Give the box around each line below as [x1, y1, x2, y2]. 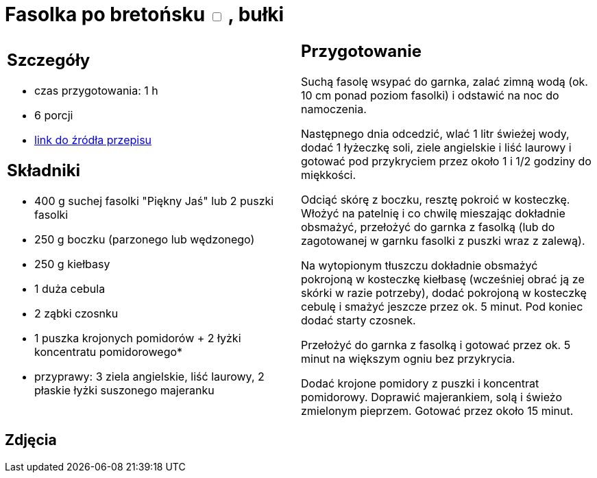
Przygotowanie [301, 40, 422, 61]
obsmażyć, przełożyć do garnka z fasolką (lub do [301, 219, 555, 234]
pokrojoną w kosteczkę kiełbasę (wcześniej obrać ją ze [301, 272, 585, 286]
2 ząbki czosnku [34, 307, 119, 321]
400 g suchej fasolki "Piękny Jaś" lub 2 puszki [34, 194, 274, 208]
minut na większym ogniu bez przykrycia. [301, 351, 515, 366]
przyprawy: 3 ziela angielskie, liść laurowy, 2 [34, 370, 265, 384]
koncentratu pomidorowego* [34, 345, 183, 359]
